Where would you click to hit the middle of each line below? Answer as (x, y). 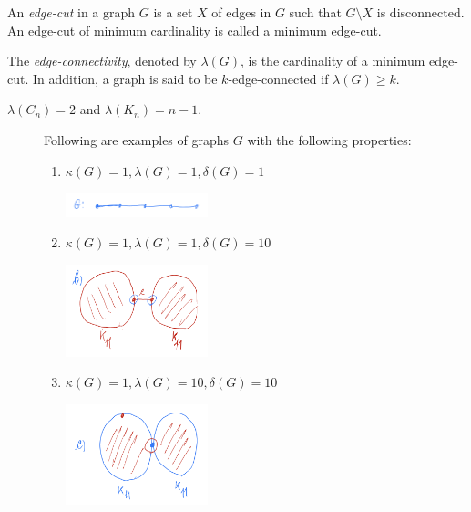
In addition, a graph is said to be (125, 78)
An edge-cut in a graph (72, 12)
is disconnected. (420, 12)
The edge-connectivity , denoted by (102, 61)
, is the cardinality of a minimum (333, 61)
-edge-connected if (278, 78)
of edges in (241, 12)
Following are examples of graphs (137, 139)
